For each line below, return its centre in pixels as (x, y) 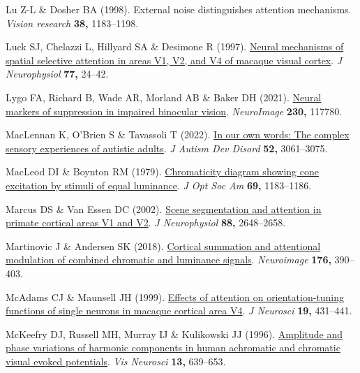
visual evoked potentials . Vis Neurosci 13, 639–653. (116, 361)
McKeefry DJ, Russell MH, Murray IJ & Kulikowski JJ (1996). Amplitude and (174, 334)
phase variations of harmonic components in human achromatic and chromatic (173, 348)
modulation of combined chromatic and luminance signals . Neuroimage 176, (168, 259)
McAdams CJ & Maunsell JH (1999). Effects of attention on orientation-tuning (175, 297)
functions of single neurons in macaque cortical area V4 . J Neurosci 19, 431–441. (179, 310)
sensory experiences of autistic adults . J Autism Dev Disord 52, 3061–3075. (167, 148)
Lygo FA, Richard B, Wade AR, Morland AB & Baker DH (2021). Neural (164, 97)
